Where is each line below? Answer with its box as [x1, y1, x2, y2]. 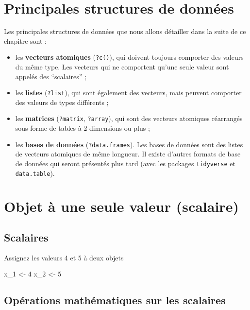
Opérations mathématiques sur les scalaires [4, 293, 226, 308]
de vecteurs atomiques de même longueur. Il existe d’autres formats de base [15, 149, 241, 159]
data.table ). [15, 168, 55, 178]
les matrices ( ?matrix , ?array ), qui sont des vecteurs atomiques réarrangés [15, 113, 243, 123]
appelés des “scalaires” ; [15, 71, 86, 81]
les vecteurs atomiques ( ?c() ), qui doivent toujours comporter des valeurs [15, 52, 244, 62]
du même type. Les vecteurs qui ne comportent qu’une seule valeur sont [15, 61, 229, 71]
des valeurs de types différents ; [15, 97, 109, 107]
